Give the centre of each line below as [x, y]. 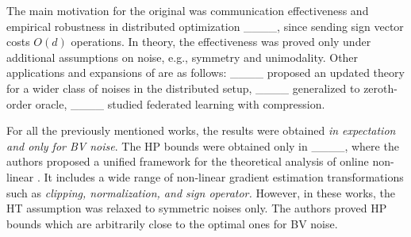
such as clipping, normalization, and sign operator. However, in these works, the [201, 192]
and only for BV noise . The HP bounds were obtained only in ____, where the [203, 145]
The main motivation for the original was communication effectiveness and [188, 10]
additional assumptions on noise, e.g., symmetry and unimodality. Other [182, 57]
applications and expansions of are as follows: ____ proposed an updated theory [205, 73]
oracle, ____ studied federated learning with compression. [180, 103]
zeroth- [380, 88]
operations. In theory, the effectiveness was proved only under [221, 42]
